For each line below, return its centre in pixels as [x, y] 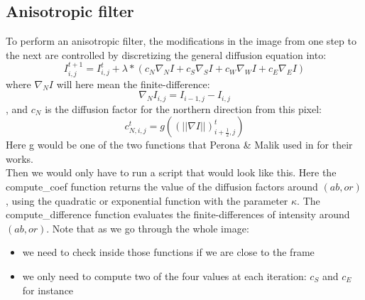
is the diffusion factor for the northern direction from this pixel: [183, 108]
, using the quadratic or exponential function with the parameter [147, 200]
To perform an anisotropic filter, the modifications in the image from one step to [181, 41]
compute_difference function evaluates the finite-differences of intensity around [178, 214]
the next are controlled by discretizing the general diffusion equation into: [166, 54]
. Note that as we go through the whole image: [148, 228]
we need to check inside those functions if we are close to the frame [168, 252]
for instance [48, 290]
